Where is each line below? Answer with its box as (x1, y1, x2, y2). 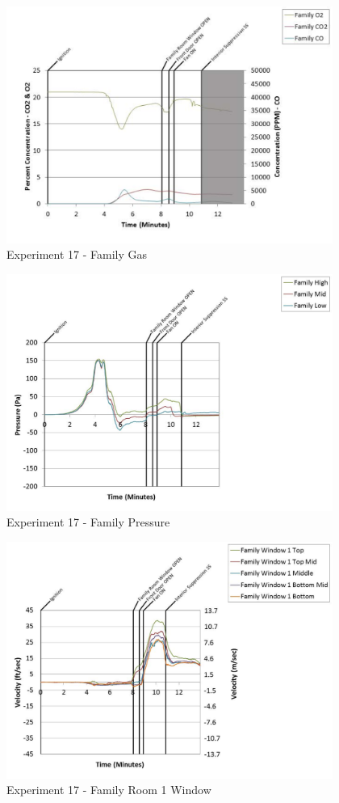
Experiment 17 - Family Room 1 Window (6, 781, 211, 798)
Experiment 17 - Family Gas (6, 246, 148, 263)
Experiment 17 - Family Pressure (6, 513, 170, 530)
